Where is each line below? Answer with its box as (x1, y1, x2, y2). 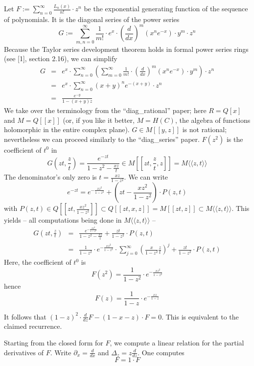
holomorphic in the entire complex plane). (4, 124, 130, 135)
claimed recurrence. (4, 321, 62, 331)
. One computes (138, 347, 185, 357)
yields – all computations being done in (4, 215, 122, 225)
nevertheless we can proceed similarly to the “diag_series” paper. (4, 134, 200, 144)
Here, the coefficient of (4, 257, 71, 267)
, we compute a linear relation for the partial (110, 338, 244, 347)
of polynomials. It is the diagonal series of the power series (4, 14, 180, 24)
